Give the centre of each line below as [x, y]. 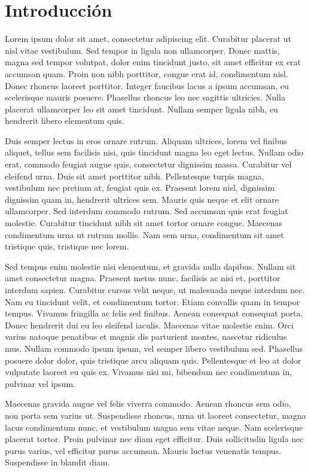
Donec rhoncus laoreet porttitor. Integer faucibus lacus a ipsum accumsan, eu [147, 85]
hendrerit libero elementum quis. [65, 121]
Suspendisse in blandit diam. [57, 462]
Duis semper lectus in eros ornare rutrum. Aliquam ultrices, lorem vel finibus [146, 140]
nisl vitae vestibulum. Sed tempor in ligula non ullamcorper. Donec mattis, [142, 50]
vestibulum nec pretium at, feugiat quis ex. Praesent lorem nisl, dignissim [140, 188]
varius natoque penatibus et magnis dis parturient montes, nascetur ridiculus [146, 337]
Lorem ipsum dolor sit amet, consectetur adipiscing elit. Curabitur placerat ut [148, 39]
